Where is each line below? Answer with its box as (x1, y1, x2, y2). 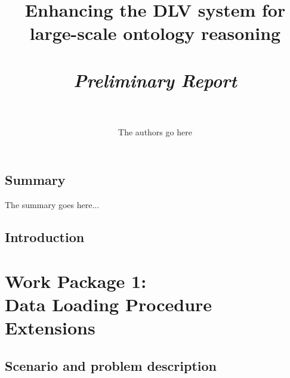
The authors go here (118, 125, 192, 138)
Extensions (5, 315, 95, 340)
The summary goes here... (5, 199, 100, 211)
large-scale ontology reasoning (29, 21, 281, 45)
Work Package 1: (5, 268, 147, 293)
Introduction (5, 228, 85, 246)
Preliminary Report (73, 67, 237, 92)
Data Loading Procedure (5, 292, 212, 317)
